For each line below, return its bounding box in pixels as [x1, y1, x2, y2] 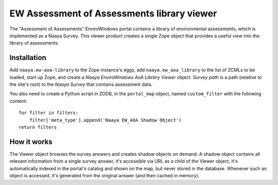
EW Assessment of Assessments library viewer [9, 8, 217, 19]
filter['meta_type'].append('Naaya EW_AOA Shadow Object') [29, 117, 182, 123]
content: [9, 98, 28, 104]
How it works [9, 137, 53, 146]
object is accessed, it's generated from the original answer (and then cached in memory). [9, 173, 200, 179]
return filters [19, 124, 57, 130]
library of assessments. [9, 40, 59, 46]
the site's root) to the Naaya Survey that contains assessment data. [9, 81, 153, 87]
